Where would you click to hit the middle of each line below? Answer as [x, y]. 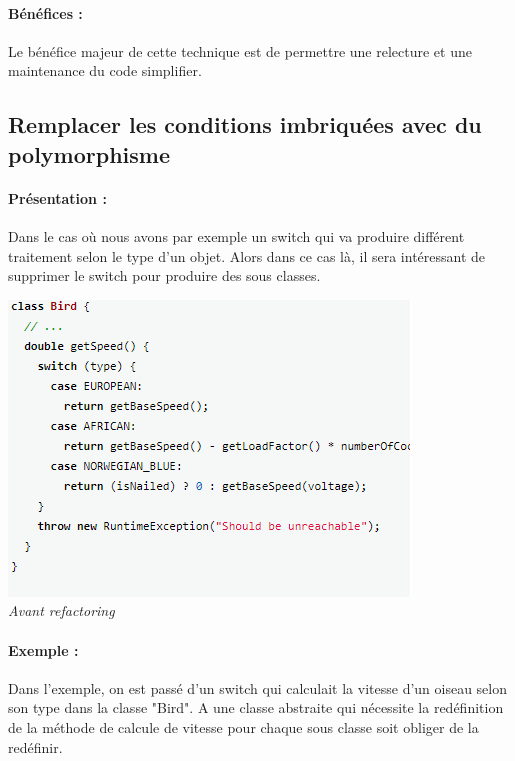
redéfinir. [35, 746]
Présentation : [57, 197]
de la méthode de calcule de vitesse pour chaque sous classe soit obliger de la [243, 726]
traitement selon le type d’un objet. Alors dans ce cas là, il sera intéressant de [247, 255]
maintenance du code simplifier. [105, 70]
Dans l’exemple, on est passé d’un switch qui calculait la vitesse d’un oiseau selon [258, 687]
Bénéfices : [45, 12]
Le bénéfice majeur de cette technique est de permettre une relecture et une [240, 50]
